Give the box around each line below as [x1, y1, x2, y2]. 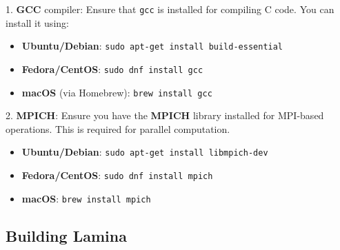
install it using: [6, 15, 69, 30]
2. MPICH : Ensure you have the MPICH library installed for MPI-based [6, 108, 324, 123]
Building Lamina [6, 225, 127, 246]
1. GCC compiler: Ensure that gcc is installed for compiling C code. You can [6, 2, 334, 16]
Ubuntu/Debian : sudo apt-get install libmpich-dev [21, 145, 268, 159]
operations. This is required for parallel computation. [6, 121, 230, 136]
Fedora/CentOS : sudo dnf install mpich [21, 168, 213, 183]
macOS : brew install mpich [21, 191, 151, 205]
